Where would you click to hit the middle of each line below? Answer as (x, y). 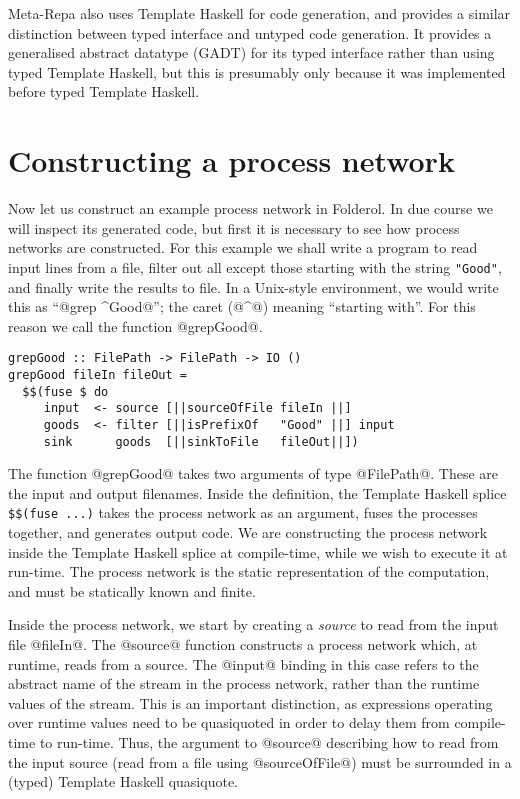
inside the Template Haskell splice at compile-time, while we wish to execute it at (258, 551)
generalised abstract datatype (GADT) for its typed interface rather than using (251, 52)
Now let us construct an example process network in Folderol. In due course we (250, 208)
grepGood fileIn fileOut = (97, 374)
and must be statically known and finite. (132, 590)
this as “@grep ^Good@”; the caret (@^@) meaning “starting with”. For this (242, 306)
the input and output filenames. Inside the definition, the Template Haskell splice (257, 492)
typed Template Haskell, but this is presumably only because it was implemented (257, 71)
